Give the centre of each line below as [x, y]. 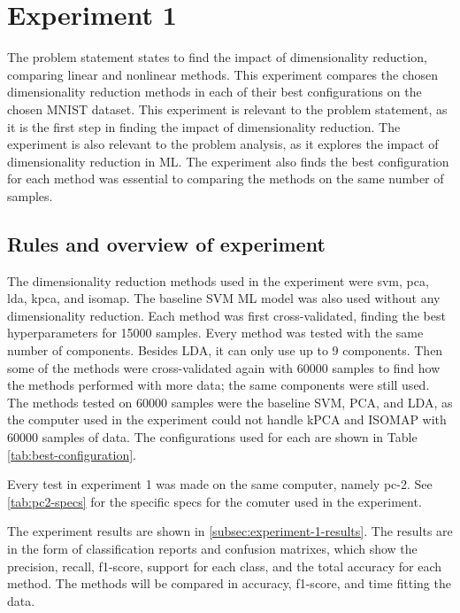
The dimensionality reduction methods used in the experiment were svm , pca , [218, 280]
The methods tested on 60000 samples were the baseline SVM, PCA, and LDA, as [230, 402]
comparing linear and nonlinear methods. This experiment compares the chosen [223, 74]
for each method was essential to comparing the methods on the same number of [226, 178]
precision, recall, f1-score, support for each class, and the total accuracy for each [225, 566]
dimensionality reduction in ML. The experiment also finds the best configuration [228, 161]
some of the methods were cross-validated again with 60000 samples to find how [224, 367]
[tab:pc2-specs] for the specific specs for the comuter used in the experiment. [215, 501]
